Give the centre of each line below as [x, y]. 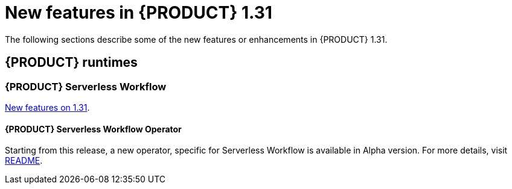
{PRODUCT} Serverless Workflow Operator [93, 129]
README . [24, 161]
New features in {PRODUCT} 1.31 [139, 13]
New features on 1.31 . [47, 107]
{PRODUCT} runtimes [71, 63]
